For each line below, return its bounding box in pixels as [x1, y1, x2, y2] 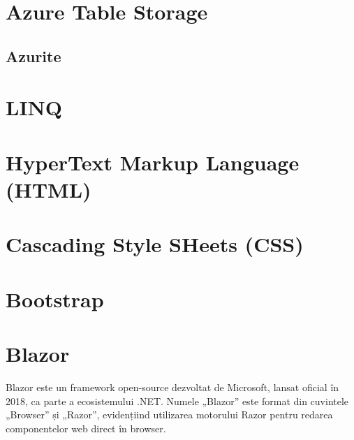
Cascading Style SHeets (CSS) [6, 230, 304, 258]
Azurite [6, 45, 61, 66]
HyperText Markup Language [6, 147, 300, 176]
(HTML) [6, 175, 91, 203]
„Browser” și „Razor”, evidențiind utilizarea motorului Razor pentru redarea [6, 407, 333, 422]
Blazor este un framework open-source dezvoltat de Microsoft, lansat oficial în [6, 379, 339, 394]
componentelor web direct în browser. [6, 420, 166, 435]
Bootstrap [6, 284, 104, 313]
